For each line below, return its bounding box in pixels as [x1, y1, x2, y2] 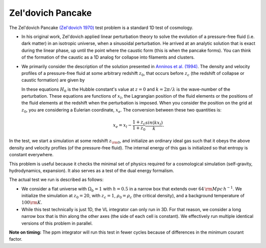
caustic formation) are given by [21, 77, 85, 83]
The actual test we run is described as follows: [9, 177, 103, 182]
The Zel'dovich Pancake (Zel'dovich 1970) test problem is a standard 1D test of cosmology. [9, 25, 194, 31]
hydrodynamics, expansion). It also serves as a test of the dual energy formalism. [9, 168, 174, 174]
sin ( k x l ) [145, 120, 163, 127]
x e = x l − [113, 122, 132, 129]
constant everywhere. [9, 152, 54, 158]
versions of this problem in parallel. [21, 220, 93, 226]
